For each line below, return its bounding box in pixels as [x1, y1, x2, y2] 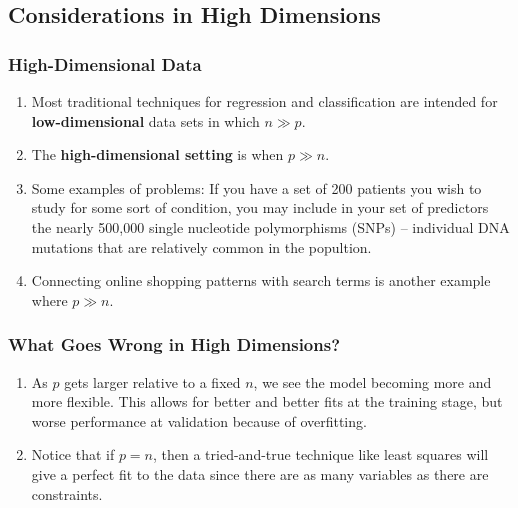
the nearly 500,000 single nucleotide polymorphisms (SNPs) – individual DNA [31, 216, 510, 237]
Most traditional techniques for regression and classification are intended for [31, 91, 498, 111]
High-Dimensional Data [8, 51, 202, 76]
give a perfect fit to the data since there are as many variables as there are [31, 463, 489, 484]
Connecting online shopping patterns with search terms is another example [31, 270, 491, 291]
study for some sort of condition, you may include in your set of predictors [31, 197, 489, 218]
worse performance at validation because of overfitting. [31, 410, 367, 431]
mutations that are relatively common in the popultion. [31, 236, 372, 257]
